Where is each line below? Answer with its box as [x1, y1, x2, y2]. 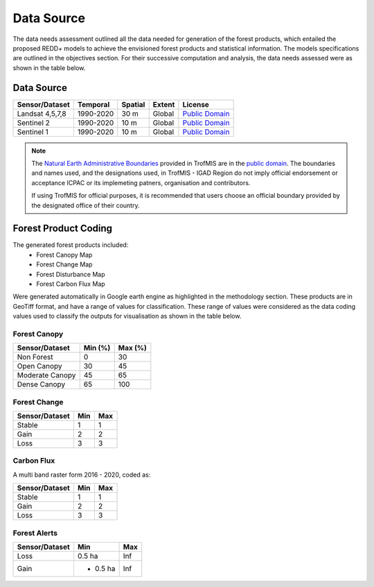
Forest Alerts [12, 528, 58, 538]
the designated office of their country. [31, 201, 140, 210]
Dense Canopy [17, 380, 66, 389]
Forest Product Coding [12, 223, 113, 235]
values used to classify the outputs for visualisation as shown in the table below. [12, 312, 242, 321]
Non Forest [17, 352, 53, 362]
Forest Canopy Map [36, 250, 93, 259]
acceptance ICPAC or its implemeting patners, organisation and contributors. [31, 178, 251, 187]
